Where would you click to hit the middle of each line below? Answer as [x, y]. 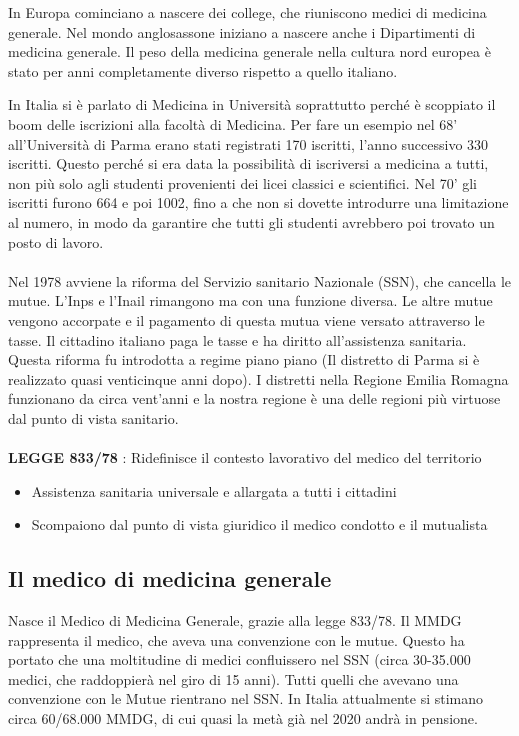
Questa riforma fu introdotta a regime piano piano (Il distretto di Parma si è [244, 359]
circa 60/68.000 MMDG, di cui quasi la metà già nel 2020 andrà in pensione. [243, 718]
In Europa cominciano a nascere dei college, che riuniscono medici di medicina [247, 12]
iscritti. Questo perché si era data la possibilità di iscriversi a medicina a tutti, [248, 163]
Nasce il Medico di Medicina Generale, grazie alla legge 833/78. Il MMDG [235, 620]
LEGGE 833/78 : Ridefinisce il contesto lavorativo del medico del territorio [245, 457]
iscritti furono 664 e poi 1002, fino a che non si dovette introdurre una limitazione [258, 202]
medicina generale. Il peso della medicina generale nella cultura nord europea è [249, 51]
